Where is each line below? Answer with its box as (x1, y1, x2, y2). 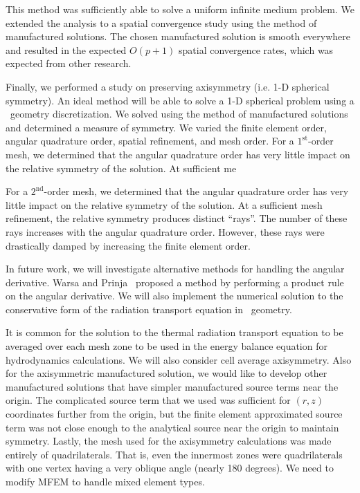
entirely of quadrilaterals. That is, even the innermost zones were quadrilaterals (6, 447, 343, 461)
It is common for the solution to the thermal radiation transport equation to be (6, 325, 343, 339)
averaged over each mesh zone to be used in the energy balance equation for (6, 339, 327, 353)
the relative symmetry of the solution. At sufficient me (6, 160, 237, 175)
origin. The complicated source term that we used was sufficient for (6, 393, 291, 407)
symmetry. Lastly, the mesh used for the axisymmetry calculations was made (6, 434, 332, 448)
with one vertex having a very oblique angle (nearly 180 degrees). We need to (6, 461, 334, 475)
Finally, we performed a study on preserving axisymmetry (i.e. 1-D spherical (6, 79, 330, 93)
